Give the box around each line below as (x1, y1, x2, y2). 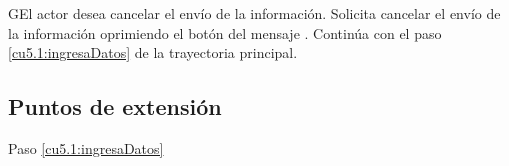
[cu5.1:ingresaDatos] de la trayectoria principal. (8, 42, 298, 63)
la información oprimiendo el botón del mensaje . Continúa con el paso (8, 22, 442, 43)
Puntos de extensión (8, 91, 222, 122)
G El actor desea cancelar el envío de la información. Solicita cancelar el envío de (8, 3, 501, 23)
